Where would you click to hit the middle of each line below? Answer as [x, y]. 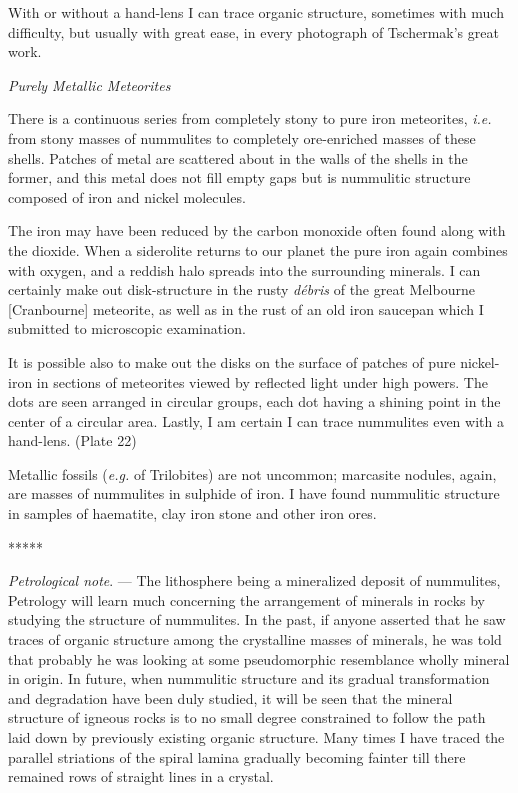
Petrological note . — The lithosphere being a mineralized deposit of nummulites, [254, 580]
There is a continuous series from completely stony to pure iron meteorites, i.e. [250, 118]
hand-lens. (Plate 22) [72, 440]
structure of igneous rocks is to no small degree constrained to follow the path [247, 717]
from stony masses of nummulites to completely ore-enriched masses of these [242, 137]
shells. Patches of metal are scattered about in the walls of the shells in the [238, 157]
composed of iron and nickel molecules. [127, 196]
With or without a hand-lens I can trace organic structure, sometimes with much [256, 12]
